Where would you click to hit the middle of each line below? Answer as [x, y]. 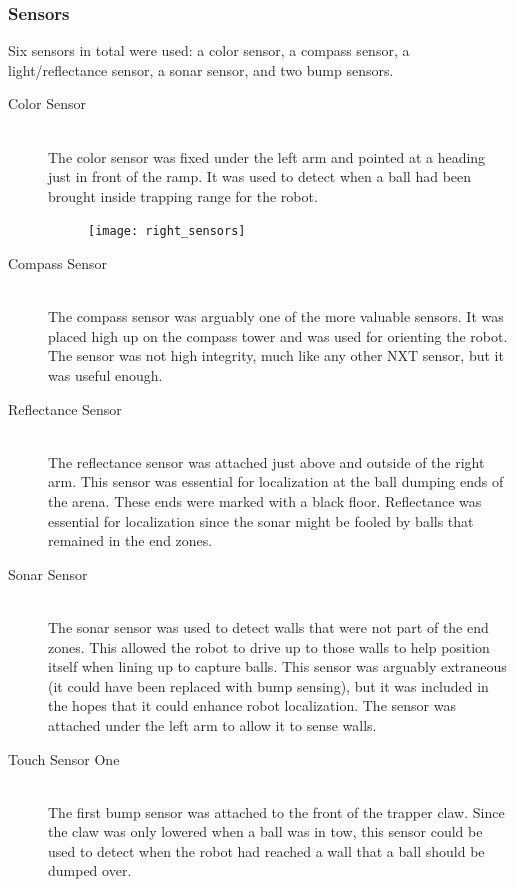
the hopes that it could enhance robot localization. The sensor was [252, 705]
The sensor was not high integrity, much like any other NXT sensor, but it [276, 355]
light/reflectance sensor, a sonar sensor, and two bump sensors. [201, 69]
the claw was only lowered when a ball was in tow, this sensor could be [265, 831]
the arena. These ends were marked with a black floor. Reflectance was [265, 500]
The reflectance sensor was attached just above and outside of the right [266, 461]
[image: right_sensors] [167, 231]
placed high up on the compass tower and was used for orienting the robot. [278, 335]
